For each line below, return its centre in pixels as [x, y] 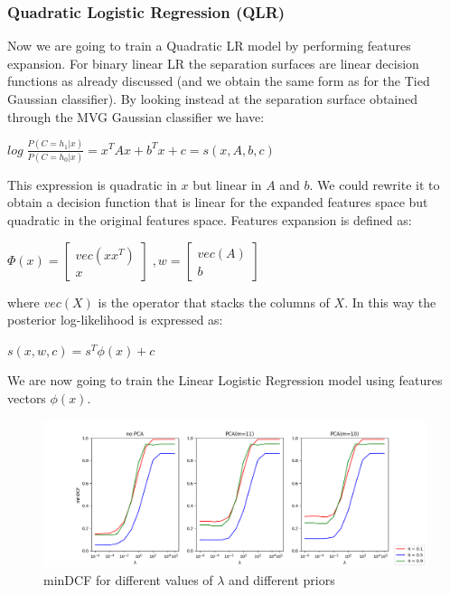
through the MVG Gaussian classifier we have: [136, 116]
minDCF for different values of [128, 579]
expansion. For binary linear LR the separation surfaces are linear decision [213, 63]
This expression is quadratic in [92, 184]
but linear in [227, 184]
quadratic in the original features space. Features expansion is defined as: [210, 220]
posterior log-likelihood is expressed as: [115, 320]
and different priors [282, 579]
